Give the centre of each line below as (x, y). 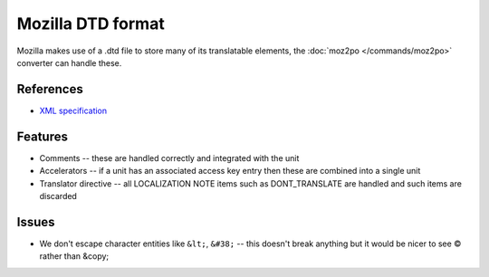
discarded (58, 196)
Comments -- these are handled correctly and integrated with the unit (169, 158)
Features (42, 136)
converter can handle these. (69, 62)
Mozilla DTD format (91, 24)
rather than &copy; (74, 256)
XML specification (73, 110)
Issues (36, 222)
